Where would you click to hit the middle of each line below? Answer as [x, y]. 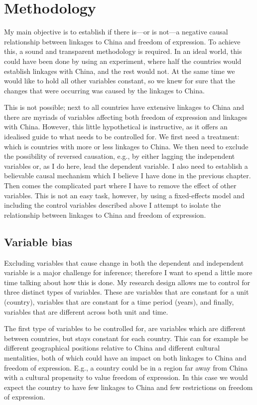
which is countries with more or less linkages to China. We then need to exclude [126, 146]
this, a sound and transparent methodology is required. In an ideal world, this [123, 51]
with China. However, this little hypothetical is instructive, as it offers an [116, 127]
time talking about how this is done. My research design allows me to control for [127, 282]
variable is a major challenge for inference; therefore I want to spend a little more [128, 272]
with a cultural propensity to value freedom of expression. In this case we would [126, 377]
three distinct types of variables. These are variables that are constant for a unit [127, 292]
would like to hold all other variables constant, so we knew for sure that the [120, 81]
